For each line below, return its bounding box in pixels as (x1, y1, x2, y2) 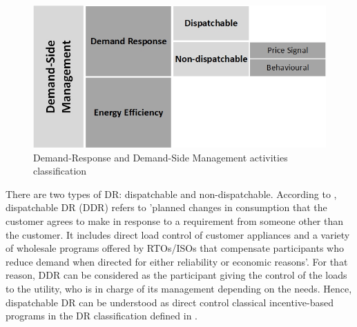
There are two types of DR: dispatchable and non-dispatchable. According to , (6, 186, 337, 201)
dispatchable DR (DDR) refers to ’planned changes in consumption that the (6, 200, 327, 215)
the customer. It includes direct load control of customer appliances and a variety (6, 227, 350, 241)
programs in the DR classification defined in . (6, 308, 197, 323)
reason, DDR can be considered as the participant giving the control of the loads (6, 268, 347, 282)
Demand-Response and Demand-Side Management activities (33, 150, 288, 164)
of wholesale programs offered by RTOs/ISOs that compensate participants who (6, 241, 345, 255)
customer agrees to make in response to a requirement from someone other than (6, 213, 344, 228)
